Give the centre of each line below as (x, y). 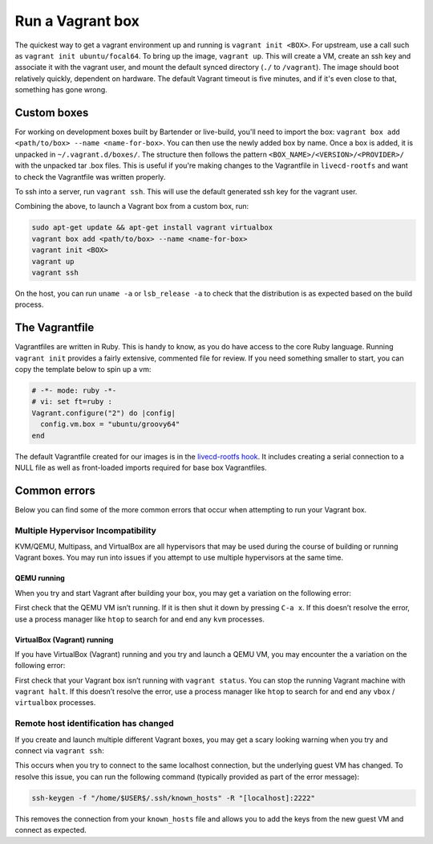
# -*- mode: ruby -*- (74, 390)
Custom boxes (52, 112)
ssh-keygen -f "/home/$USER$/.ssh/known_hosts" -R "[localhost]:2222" (174, 798)
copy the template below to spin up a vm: (83, 369)
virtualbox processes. (55, 703)
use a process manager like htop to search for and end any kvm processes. (140, 619)
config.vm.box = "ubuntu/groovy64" (110, 424)
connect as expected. (51, 830)
